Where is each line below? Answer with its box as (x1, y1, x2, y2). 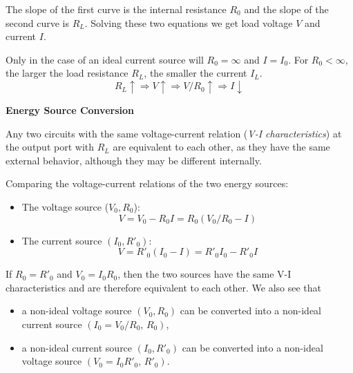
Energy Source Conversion (6, 102, 134, 117)
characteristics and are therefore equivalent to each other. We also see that (6, 280, 322, 294)
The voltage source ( (21, 199, 109, 213)
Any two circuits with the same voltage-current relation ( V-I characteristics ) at (6, 126, 342, 140)
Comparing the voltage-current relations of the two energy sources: (6, 176, 289, 191)
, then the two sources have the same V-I (117, 267, 292, 281)
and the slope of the (244, 2, 329, 16)
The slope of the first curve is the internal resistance (6, 2, 227, 16)
